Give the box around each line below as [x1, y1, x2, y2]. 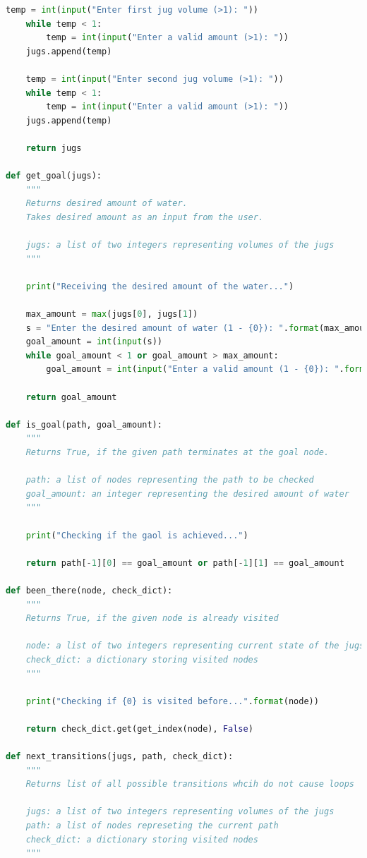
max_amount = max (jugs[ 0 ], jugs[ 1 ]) [25, 309, 198, 320]
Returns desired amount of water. [25, 198, 188, 209]
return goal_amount [25, 392, 117, 402]
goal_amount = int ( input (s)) [25, 337, 162, 347]
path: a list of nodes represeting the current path [25, 821, 279, 831]
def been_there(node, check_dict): [6, 585, 173, 596]
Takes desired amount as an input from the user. [25, 212, 264, 222]
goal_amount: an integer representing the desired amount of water [25, 488, 349, 499]
